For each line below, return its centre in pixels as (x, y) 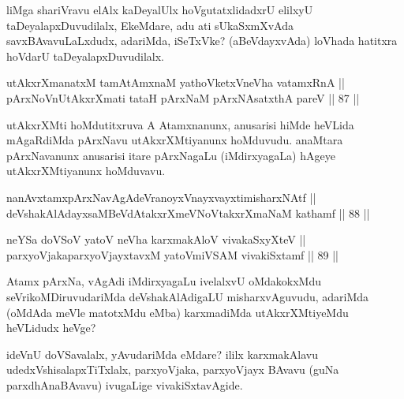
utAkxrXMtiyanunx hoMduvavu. (86, 171)
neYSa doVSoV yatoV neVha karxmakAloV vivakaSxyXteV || (156, 239)
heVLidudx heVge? (51, 328)
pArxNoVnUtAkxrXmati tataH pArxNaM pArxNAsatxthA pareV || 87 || (183, 97)
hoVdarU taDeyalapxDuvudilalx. (85, 56)
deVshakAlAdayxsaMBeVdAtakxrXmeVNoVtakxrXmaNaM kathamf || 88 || (188, 213)
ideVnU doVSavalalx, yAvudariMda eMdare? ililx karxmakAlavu (162, 354)
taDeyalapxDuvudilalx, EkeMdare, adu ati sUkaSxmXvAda (150, 25)
